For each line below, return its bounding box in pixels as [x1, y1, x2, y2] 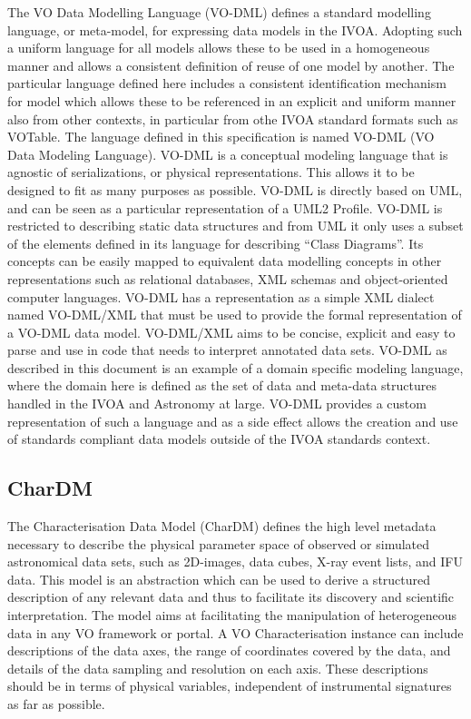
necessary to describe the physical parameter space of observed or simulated [7, 534, 430, 553]
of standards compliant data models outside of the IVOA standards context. [7, 429, 431, 448]
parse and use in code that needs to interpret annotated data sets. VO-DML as [7, 340, 447, 359]
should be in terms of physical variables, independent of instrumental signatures [7, 676, 452, 695]
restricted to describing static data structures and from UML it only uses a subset [7, 216, 464, 235]
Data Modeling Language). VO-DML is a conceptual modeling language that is [7, 144, 448, 163]
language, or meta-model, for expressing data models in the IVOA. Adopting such [7, 20, 463, 39]
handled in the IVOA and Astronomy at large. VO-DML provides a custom [7, 394, 427, 413]
